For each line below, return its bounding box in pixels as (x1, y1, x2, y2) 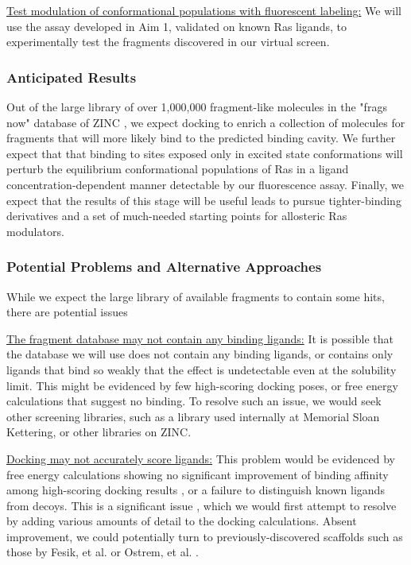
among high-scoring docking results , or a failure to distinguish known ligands (6, 482, 385, 498)
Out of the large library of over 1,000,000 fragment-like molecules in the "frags (6, 99, 387, 114)
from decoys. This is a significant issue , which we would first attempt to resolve (6, 497, 397, 513)
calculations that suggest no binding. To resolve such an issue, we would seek (6, 393, 382, 409)
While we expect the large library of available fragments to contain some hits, (6, 288, 385, 304)
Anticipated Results (6, 67, 137, 87)
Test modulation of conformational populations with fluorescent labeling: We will (6, 2, 401, 18)
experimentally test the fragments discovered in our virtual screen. (6, 33, 330, 50)
